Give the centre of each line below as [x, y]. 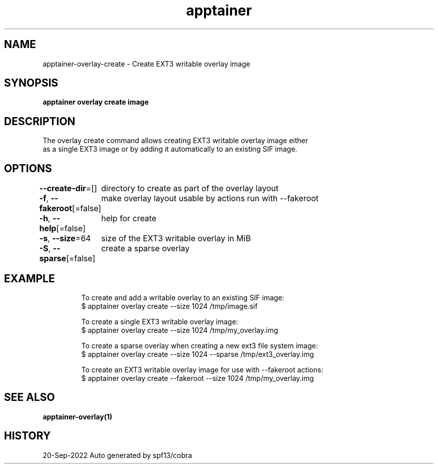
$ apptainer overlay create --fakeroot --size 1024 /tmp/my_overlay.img [197, 378]
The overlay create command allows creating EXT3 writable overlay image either [175, 141]
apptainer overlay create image [96, 102]
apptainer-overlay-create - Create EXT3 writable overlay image [146, 64]
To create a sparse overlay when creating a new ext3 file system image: [199, 345]
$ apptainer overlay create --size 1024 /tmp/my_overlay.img [179, 330]
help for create [129, 218]
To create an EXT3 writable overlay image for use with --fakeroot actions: [202, 369]
